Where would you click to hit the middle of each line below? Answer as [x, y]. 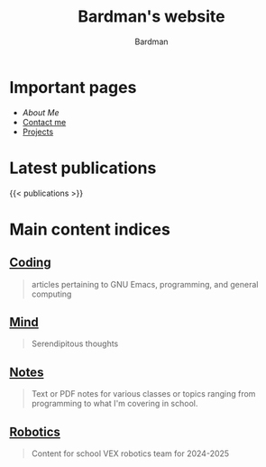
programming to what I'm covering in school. [115, 404]
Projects [38, 132]
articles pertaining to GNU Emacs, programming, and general [145, 284]
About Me [41, 112]
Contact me [44, 122]
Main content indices [90, 229]
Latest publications [83, 168]
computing [51, 294]
